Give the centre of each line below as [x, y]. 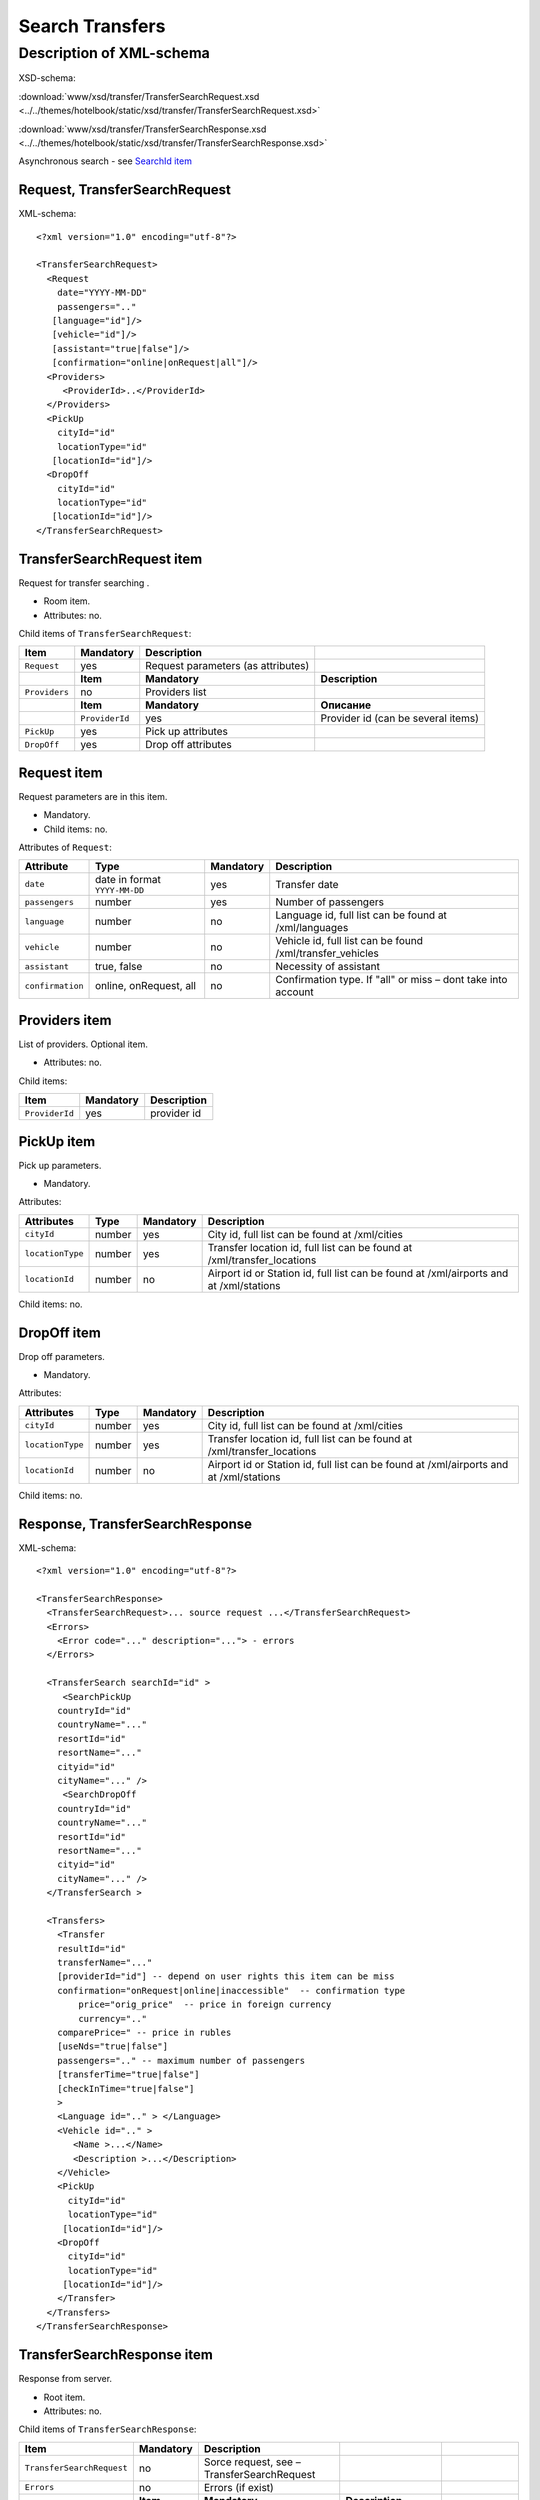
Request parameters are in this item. [93, 796]
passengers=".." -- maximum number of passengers [180, 2060]
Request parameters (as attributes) [227, 666]
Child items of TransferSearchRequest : [105, 633]
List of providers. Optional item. [83, 1044]
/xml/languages [312, 928]
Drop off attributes [188, 745]
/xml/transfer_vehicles [327, 953]
